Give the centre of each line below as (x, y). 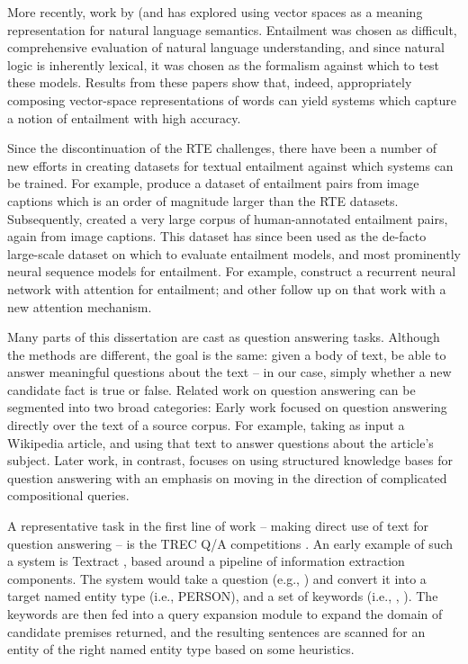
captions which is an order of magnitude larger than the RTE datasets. (203, 200)
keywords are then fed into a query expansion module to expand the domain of (225, 614)
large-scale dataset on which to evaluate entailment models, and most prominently (234, 253)
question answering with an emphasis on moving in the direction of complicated (227, 477)
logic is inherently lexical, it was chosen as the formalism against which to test (224, 64)
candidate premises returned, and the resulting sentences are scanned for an (216, 631)
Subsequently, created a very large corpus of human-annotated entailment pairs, (228, 218)
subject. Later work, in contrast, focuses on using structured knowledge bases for (230, 460)
